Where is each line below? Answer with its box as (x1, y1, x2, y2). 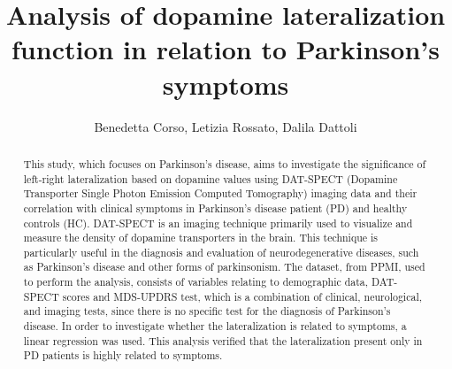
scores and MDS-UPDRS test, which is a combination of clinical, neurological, (62, 288, 423, 304)
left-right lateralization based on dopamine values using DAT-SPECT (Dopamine (23, 171, 398, 186)
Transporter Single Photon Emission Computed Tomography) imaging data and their (23, 186, 418, 201)
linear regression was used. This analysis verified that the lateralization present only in (23, 333, 423, 348)
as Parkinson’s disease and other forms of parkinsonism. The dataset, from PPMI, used (23, 259, 425, 274)
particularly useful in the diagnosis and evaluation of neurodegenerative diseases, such (23, 244, 419, 259)
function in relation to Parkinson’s (11, 31, 440, 67)
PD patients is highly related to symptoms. (23, 348, 223, 363)
